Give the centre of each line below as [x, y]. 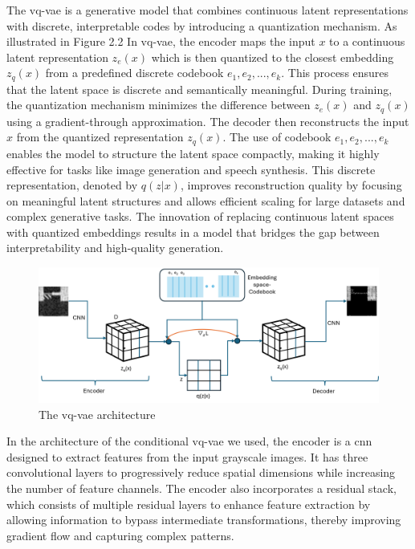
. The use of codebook [277, 137]
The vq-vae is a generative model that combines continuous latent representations [207, 10]
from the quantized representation [100, 137]
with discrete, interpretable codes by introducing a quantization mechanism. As [202, 25]
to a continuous [367, 41]
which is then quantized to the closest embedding [273, 57]
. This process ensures [335, 73]
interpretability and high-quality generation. [115, 248]
